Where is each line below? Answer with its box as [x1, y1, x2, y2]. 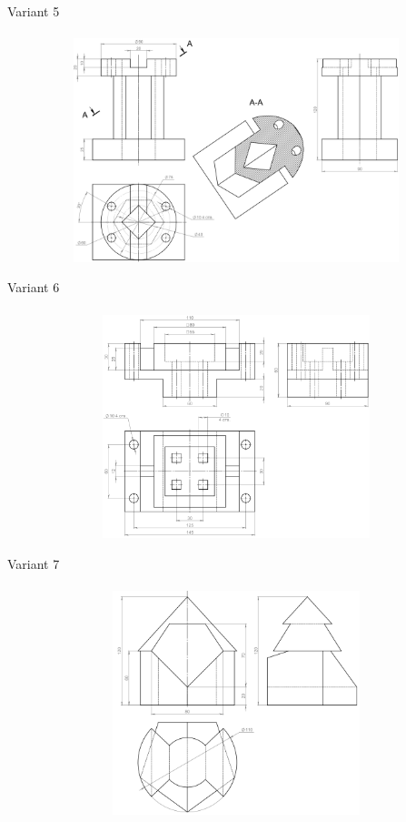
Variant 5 [7, 2, 60, 20]
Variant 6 [7, 278, 60, 297]
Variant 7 [7, 553, 60, 573]
